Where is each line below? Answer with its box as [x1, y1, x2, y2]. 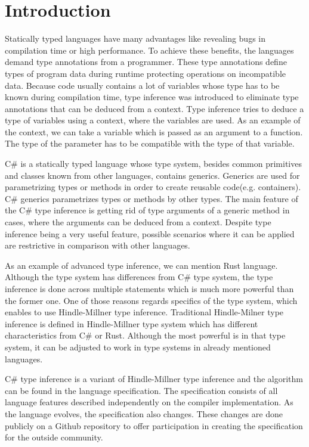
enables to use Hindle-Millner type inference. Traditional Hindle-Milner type [5, 306, 284, 318]
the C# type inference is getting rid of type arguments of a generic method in [5, 204, 290, 216]
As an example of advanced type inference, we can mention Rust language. [5, 259, 278, 271]
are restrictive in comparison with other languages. [5, 239, 190, 252]
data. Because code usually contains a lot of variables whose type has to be [5, 79, 280, 91]
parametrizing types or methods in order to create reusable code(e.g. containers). [5, 181, 301, 193]
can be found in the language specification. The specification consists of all [5, 384, 278, 396]
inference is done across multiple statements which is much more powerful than [5, 283, 294, 294]
